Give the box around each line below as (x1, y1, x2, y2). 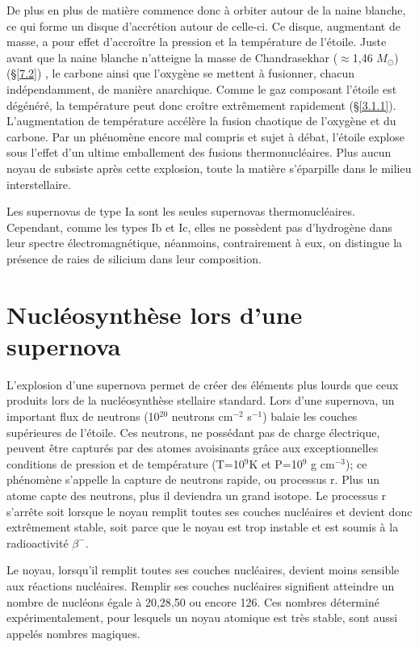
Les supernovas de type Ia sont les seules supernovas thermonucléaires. (6, 203, 355, 220)
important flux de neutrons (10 (6, 408, 160, 424)
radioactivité (6, 534, 69, 551)
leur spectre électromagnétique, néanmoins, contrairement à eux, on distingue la (6, 234, 403, 251)
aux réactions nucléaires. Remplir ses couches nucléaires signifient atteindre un (6, 577, 395, 594)
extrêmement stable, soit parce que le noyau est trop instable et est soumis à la (6, 519, 399, 536)
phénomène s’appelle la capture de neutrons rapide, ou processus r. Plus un (6, 471, 380, 488)
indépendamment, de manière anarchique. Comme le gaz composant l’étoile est (6, 80, 397, 97)
